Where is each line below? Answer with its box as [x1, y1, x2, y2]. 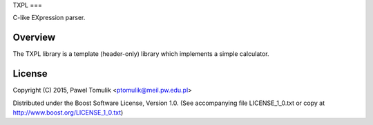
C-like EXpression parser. [12, 14, 86, 22]
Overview [12, 32, 56, 44]
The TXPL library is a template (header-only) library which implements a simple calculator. [12, 50, 269, 58]
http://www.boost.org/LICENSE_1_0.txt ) [12, 108, 124, 117]
